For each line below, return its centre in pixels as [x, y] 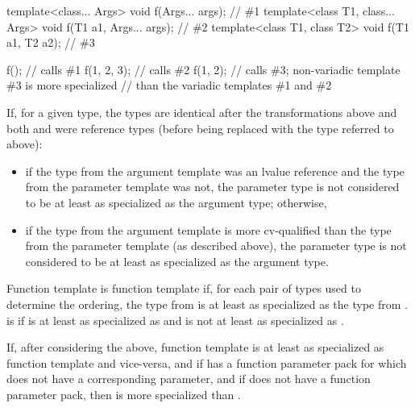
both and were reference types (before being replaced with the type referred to [200, 128]
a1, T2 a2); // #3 [51, 42]
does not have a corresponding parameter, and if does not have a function [189, 379]
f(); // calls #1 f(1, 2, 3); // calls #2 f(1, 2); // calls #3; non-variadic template [203, 69]
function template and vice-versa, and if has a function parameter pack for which [207, 362]
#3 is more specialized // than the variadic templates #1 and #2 [169, 85]
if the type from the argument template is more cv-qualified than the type [208, 229]
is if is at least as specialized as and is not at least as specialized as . [175, 320]
